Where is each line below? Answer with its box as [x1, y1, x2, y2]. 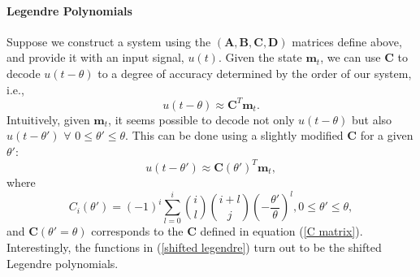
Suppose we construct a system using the [6, 32, 211, 50]
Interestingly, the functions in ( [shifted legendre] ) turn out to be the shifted [6, 238, 382, 255]
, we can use [320, 49, 381, 66]
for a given [360, 127, 414, 144]
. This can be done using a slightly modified [125, 127, 344, 144]
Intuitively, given [6, 110, 90, 128]
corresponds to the [91, 223, 184, 240]
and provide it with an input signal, [6, 49, 184, 66]
